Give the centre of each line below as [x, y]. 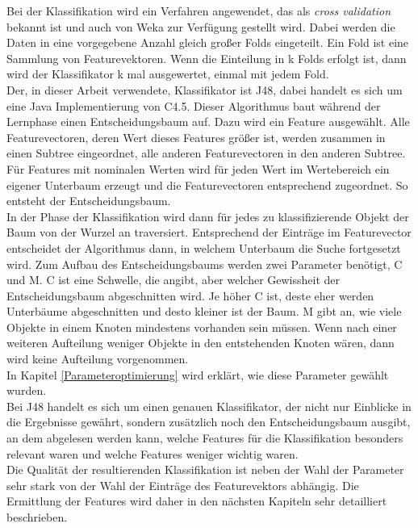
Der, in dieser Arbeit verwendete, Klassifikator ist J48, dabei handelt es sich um [205, 89]
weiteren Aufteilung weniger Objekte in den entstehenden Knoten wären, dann [201, 343]
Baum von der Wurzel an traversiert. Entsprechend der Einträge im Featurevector [209, 232]
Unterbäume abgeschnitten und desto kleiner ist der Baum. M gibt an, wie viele [204, 311]
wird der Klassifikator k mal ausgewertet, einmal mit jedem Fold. [168, 74]
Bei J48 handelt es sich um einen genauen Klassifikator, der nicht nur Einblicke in [209, 406]
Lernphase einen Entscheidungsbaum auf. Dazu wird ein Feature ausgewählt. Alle [208, 122]
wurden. [27, 390]
